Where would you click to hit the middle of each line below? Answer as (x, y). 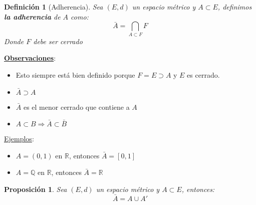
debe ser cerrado (58, 41)
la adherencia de (32, 16)
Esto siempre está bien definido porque (75, 74)
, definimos (235, 7)
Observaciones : (30, 58)
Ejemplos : (19, 139)
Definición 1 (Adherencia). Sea (54, 7)
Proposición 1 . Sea (36, 189)
